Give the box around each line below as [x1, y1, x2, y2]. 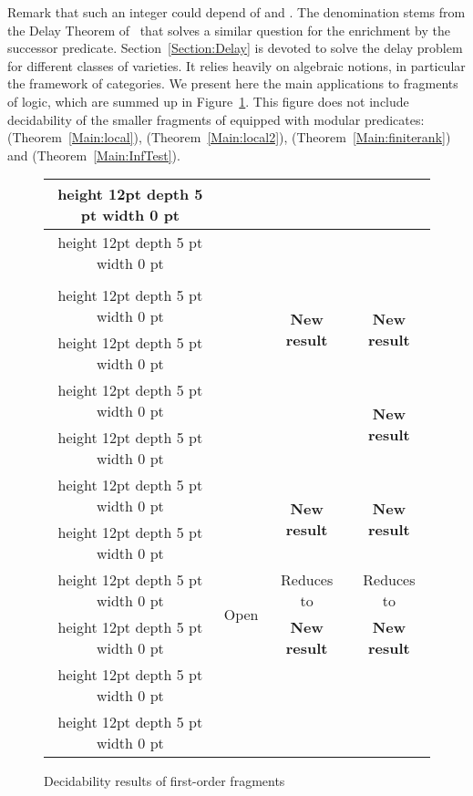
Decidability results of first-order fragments [44, 771, 285, 791]
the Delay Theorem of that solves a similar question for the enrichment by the [7, 20, 450, 39]
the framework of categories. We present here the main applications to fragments [7, 74, 458, 93]
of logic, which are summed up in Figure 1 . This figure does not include [7, 91, 409, 110]
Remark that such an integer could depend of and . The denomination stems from [7, 3, 466, 21]
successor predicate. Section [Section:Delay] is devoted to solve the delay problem [7, 38, 463, 57]
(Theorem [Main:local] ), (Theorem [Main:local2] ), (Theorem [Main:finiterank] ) [7, 128, 451, 147]
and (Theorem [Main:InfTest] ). [7, 145, 180, 164]
